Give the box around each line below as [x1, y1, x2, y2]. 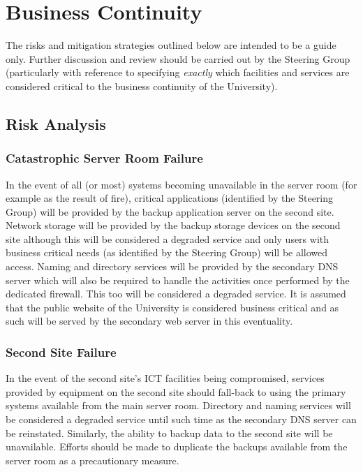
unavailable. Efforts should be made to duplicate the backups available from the [6, 439, 348, 454]
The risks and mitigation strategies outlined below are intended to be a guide [6, 38, 336, 52]
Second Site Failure [6, 343, 117, 360]
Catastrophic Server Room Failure [6, 149, 203, 167]
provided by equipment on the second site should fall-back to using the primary [6, 384, 346, 399]
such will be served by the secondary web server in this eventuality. [6, 314, 293, 328]
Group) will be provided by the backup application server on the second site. [6, 204, 334, 219]
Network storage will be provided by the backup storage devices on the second [6, 218, 341, 233]
